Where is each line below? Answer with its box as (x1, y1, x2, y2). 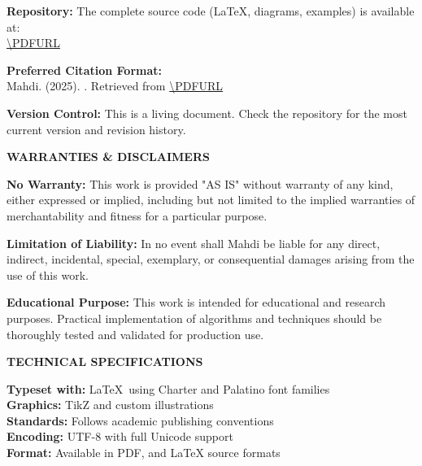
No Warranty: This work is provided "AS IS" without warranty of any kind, (7, 175, 394, 192)
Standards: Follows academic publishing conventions (7, 412, 274, 429)
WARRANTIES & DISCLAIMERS (7, 148, 210, 165)
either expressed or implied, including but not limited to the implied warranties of (7, 191, 415, 208)
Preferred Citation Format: (7, 61, 162, 78)
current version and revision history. (7, 120, 186, 137)
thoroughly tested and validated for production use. (7, 325, 264, 342)
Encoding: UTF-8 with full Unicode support (7, 428, 233, 445)
